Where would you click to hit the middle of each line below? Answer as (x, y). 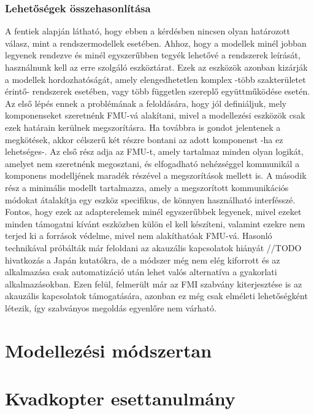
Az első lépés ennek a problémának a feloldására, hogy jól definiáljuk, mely (146, 103)
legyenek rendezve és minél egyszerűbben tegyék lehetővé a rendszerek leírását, (153, 55)
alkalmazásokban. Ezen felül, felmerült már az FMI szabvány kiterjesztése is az (154, 283)
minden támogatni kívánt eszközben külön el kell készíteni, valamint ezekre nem (155, 223)
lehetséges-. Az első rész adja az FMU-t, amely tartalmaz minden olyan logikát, (155, 151)
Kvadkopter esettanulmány (120, 398)
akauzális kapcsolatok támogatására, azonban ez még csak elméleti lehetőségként (156, 296)
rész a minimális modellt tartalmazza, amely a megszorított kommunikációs (147, 187)
